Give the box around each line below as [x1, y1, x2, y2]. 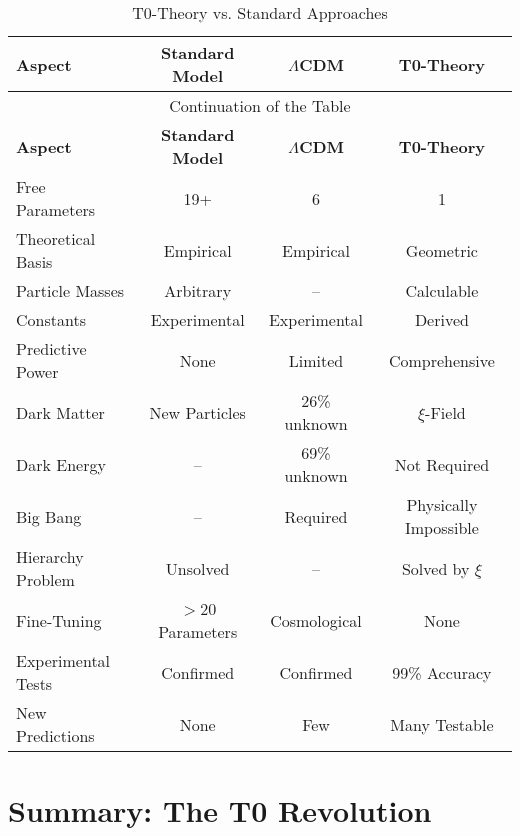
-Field [425, 400, 466, 424]
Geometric [405, 238, 478, 262]
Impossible [404, 516, 479, 539]
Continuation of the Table [169, 94, 351, 117]
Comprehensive [388, 348, 495, 372]
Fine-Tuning [16, 608, 102, 632]
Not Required [394, 452, 490, 476]
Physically [406, 493, 478, 516]
